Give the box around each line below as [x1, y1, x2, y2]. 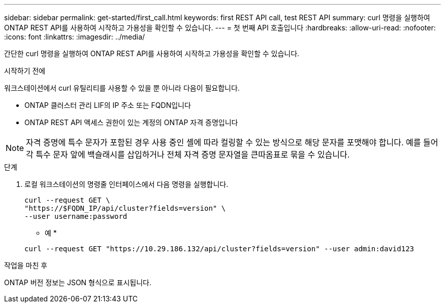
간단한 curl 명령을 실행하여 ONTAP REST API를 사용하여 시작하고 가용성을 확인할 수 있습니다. [4, 49, 300, 58]
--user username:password [24, 212, 128, 220]
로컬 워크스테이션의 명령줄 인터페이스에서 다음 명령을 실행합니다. [24, 180, 229, 188]
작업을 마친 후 [4, 261, 48, 270]
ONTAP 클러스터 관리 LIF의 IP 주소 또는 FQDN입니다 [24, 101, 191, 109]
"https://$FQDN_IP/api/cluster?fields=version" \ [24, 204, 226, 212]
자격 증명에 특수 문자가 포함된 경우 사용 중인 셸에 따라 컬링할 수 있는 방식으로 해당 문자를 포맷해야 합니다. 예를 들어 [26, 137, 438, 147]
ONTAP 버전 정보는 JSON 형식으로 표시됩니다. [4, 278, 151, 287]
